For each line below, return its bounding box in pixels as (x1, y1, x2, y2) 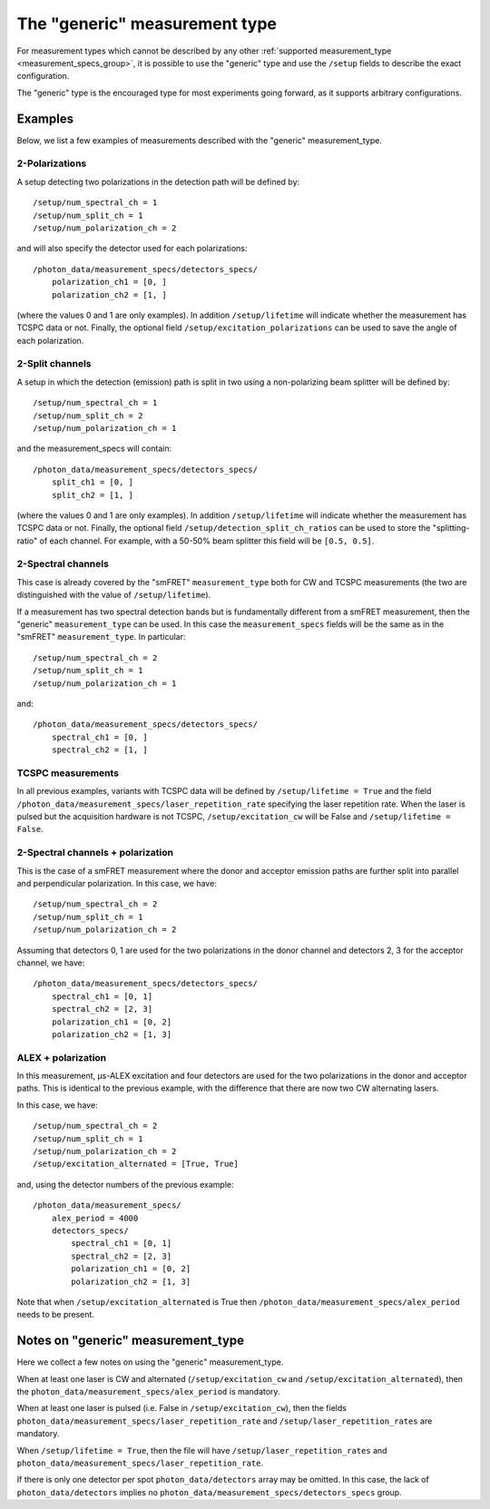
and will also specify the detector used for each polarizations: (16, 243, 248, 254)
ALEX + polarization (16, 1051, 107, 1063)
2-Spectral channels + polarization (16, 847, 174, 859)
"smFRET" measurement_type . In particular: (16, 632, 186, 642)
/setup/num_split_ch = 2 (33, 410, 143, 421)
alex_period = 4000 (51, 1212, 139, 1223)
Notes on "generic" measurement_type (16, 1333, 245, 1348)
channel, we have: (16, 957, 85, 968)
